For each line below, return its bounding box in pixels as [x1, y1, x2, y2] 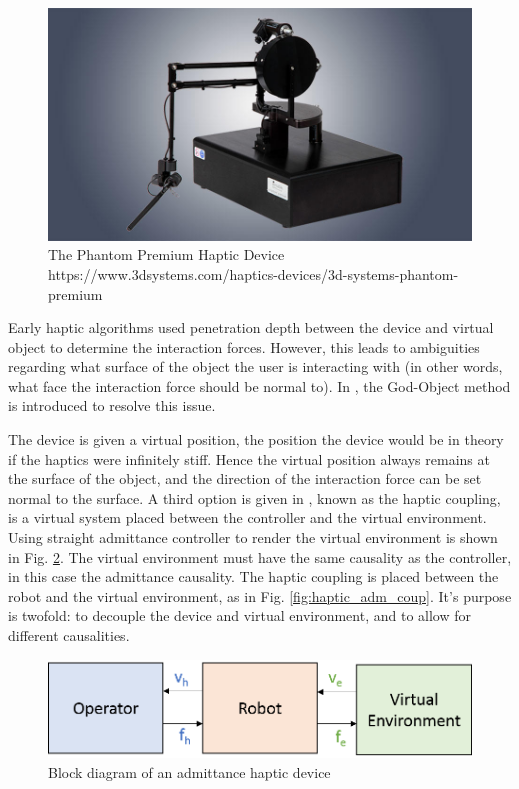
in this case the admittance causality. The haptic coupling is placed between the [8, 566, 499, 587]
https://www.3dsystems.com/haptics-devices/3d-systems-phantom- [48, 263, 459, 284]
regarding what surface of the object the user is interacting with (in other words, [8, 356, 503, 377]
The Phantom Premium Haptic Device [48, 244, 285, 265]
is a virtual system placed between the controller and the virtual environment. [8, 507, 487, 528]
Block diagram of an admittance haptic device [48, 761, 331, 782]
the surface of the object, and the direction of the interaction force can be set [8, 468, 482, 489]
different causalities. [8, 625, 130, 645]
